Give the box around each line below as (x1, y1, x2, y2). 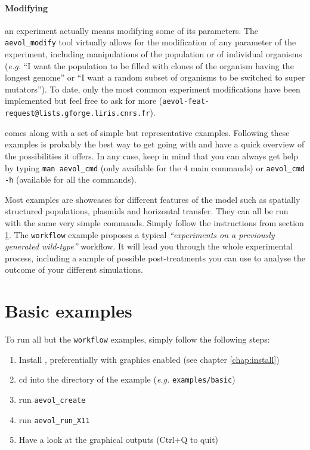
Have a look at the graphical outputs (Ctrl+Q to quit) (18, 433, 219, 446)
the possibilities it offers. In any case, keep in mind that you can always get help (5, 149, 299, 162)
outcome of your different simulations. (5, 263, 144, 276)
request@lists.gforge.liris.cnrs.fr (5, 109, 150, 118)
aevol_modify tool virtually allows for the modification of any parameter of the (5, 36, 296, 48)
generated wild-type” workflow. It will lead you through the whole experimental (5, 240, 293, 252)
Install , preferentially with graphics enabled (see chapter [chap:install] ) (18, 353, 280, 365)
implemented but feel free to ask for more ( (5, 94, 163, 107)
